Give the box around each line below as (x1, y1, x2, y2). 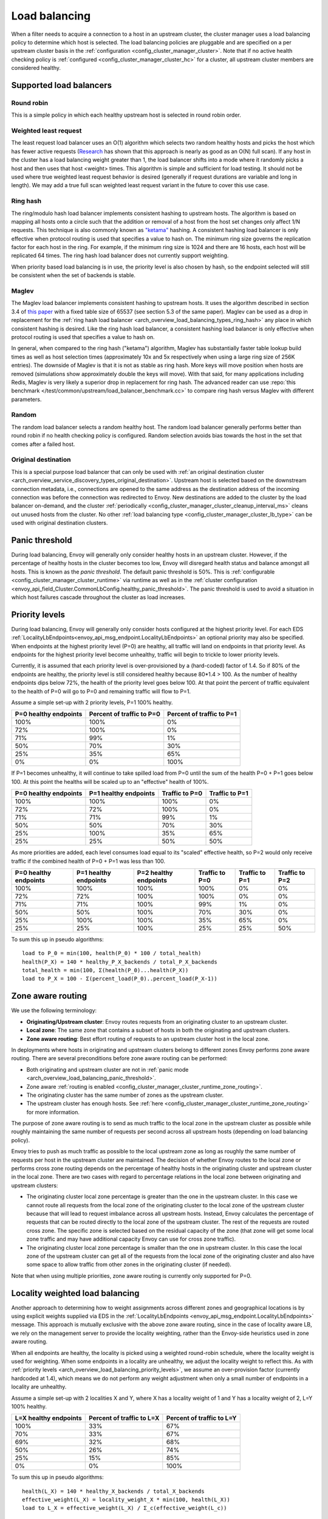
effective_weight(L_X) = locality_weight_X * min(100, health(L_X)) (22, 1497, 230, 1503)
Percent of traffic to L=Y (166, 1414, 237, 1422)
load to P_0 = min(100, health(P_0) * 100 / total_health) (22, 950, 202, 957)
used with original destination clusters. (11, 519, 108, 527)
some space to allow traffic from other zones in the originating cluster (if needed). (26, 1261, 232, 1268)
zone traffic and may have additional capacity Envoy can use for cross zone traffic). (26, 1235, 236, 1243)
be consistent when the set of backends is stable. (11, 272, 136, 279)
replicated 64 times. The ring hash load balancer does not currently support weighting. (11, 252, 229, 259)
